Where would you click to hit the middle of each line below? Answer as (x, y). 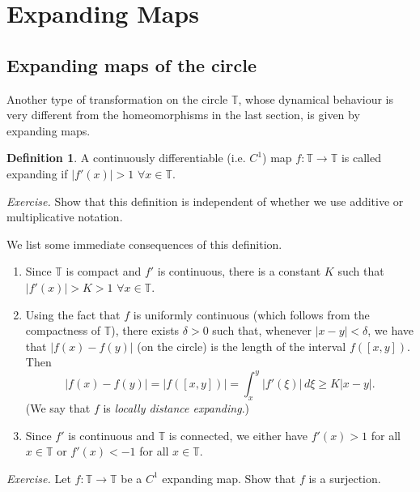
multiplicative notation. (65, 217)
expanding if (37, 173)
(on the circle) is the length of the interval (242, 346)
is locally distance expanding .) (176, 408)
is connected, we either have (238, 435)
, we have (391, 330)
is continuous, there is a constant (239, 271)
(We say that (58, 408)
